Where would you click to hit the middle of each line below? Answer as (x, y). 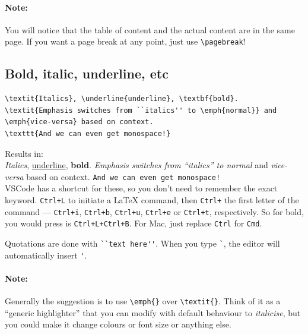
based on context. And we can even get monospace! (123, 176)
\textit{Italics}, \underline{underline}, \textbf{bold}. (122, 99)
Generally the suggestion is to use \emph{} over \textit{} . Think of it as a (143, 301)
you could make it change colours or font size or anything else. (118, 324)
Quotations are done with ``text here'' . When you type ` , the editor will (142, 243)
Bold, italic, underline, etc (87, 73)
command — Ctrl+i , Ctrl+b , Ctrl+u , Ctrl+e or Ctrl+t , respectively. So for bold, (154, 211)
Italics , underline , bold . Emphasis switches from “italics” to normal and (136, 165)
